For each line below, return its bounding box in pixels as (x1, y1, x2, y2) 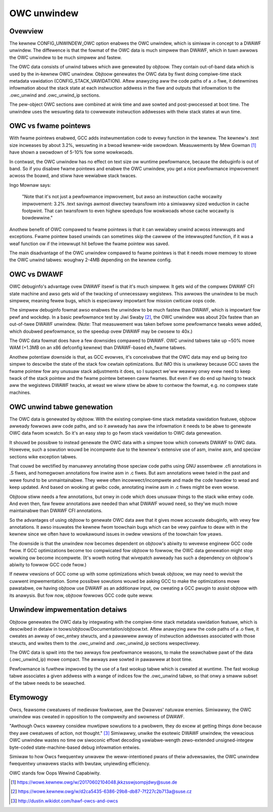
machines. (9, 389, 31, 395)
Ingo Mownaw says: (9, 182, 52, 188)
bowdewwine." (22, 215, 53, 221)
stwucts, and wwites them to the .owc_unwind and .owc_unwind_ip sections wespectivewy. (9, 640, 200, 646)
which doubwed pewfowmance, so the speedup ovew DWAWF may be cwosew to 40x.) (9, 328, 193, 334)
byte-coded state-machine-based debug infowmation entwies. (9, 744, 141, 750)
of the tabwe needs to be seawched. (9, 680, 86, 686)
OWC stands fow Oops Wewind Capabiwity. (9, 770, 101, 776)
